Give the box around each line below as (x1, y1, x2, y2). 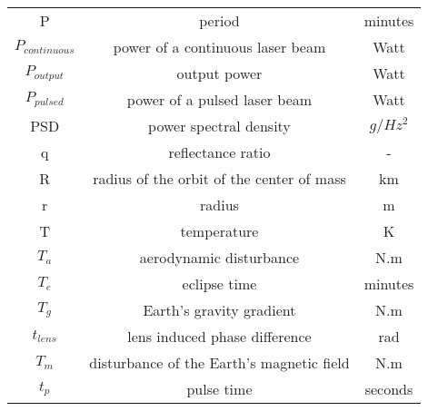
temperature (180, 220, 259, 241)
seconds (364, 378, 413, 399)
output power (176, 63, 263, 83)
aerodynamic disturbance (139, 247, 300, 268)
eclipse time (182, 273, 257, 294)
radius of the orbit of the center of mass (93, 168, 346, 189)
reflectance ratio (168, 142, 271, 162)
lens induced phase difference (127, 326, 312, 347)
